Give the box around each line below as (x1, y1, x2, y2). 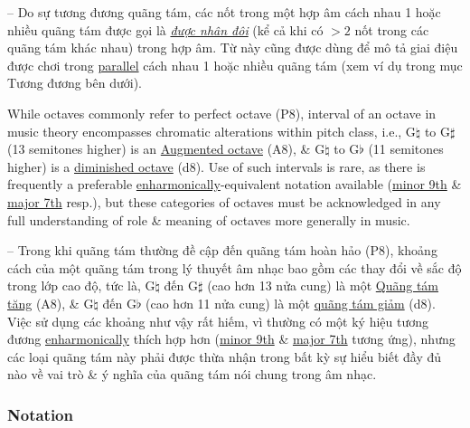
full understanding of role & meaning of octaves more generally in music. (7, 210, 410, 229)
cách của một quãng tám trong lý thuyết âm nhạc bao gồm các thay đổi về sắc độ (7, 258, 462, 277)
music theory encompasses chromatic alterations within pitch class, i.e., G (7, 121, 416, 140)
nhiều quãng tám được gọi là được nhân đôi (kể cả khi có (7, 20, 324, 39)
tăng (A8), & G (7, 293, 94, 312)
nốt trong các (354, 20, 429, 39)
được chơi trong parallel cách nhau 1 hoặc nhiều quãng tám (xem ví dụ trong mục (7, 55, 463, 74)
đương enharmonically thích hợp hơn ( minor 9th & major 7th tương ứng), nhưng (7, 329, 456, 348)
